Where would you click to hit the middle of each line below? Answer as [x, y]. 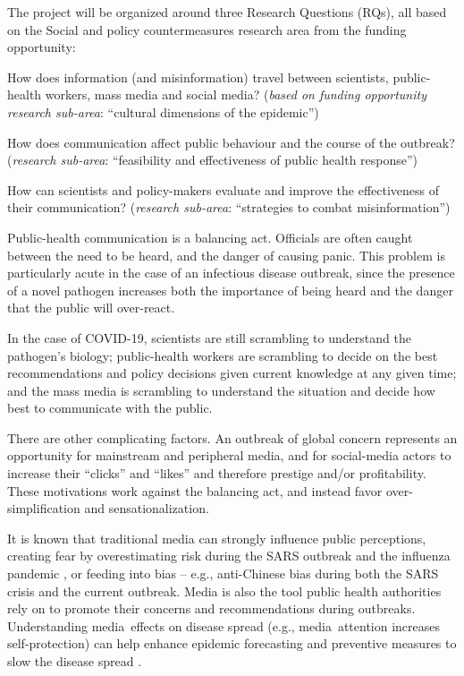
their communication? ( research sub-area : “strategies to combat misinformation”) [229, 207]
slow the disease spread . [75, 661]
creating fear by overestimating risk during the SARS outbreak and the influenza [229, 556]
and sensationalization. [147, 508]
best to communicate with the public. [110, 408]
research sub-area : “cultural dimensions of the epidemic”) [163, 111]
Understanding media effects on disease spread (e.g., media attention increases [224, 625]
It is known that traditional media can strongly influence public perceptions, [217, 538]
